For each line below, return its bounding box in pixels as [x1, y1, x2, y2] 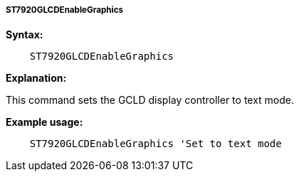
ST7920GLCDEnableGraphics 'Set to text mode [29, 138, 282, 150]
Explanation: [6, 72, 67, 85]
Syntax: [6, 28, 43, 41]
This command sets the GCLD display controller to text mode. [6, 94, 295, 107]
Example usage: [6, 116, 83, 129]
